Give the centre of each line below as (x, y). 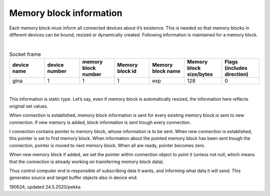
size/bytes (200, 74)
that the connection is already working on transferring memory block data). (87, 162)
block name (166, 71)
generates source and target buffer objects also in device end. (73, 178)
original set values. (29, 106)
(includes (236, 68)
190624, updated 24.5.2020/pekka (45, 187)
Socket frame (25, 54)
